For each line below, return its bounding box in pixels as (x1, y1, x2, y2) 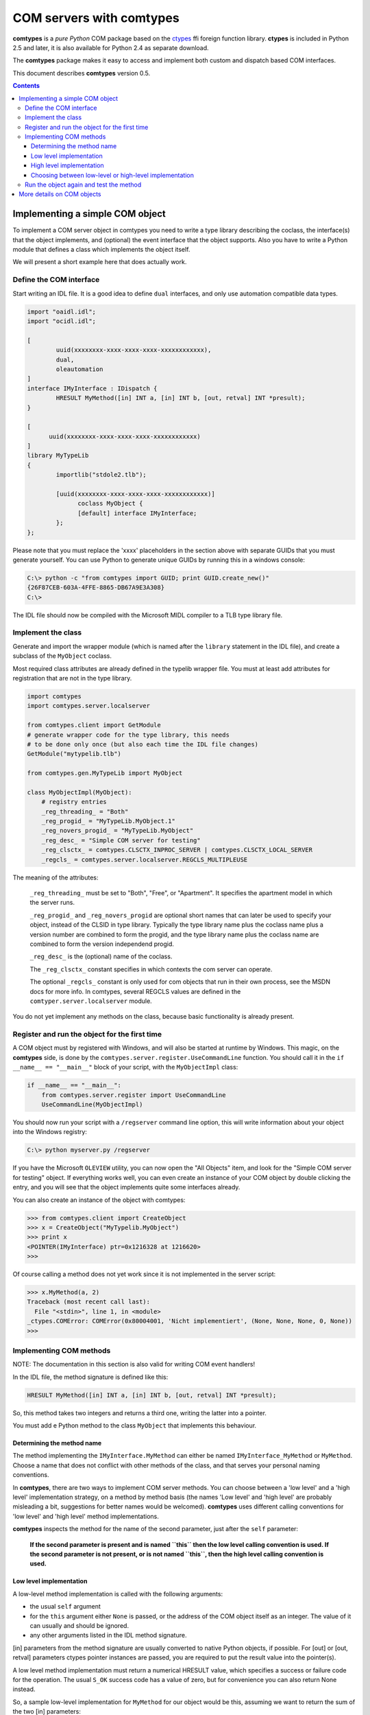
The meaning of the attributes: (12, 873, 99, 882)
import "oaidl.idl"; (27, 307, 96, 316)
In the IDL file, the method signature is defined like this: (12, 1373, 169, 1381)
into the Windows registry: (12, 1128, 87, 1136)
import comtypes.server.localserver (27, 702, 151, 710)
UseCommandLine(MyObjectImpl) (41, 1101, 143, 1109)
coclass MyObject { (77, 499, 143, 508)
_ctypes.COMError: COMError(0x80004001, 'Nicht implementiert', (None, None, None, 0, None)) (27, 1317, 353, 1325)
